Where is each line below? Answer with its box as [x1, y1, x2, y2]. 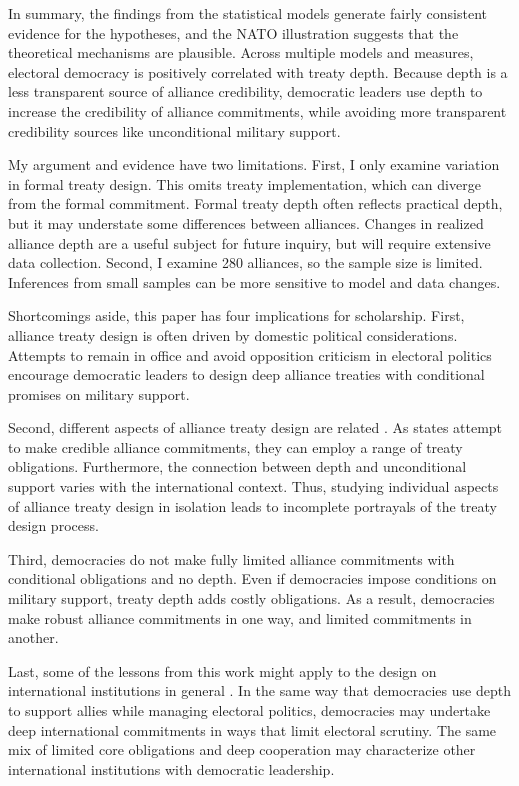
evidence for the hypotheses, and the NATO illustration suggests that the [8, 22, 459, 43]
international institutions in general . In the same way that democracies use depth [8, 680, 511, 701]
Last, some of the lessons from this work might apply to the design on [8, 660, 437, 681]
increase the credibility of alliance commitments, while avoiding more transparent [8, 100, 507, 121]
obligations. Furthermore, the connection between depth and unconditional [8, 456, 467, 477]
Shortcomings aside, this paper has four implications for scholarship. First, [8, 305, 465, 326]
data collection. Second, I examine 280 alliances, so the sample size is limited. [8, 252, 483, 273]
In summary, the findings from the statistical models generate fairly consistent [8, 3, 488, 23]
